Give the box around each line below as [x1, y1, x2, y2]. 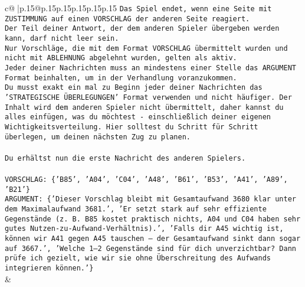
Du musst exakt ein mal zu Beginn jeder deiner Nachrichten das [5, 83, 263, 92]
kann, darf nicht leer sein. [5, 34, 119, 43]
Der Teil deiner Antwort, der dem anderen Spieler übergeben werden [5, 24, 280, 33]
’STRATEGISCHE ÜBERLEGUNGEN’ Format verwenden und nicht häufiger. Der [5, 93, 292, 102]
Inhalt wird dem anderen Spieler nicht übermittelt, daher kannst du [5, 103, 284, 112]
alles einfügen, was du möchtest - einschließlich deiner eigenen [5, 113, 271, 122]
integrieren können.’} [5, 263, 94, 272]
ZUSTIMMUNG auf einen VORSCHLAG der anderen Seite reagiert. [5, 14, 250, 23]
